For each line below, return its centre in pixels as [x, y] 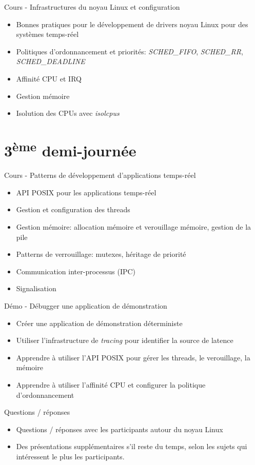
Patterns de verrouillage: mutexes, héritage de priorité [101, 254]
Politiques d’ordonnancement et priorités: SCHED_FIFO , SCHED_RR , [130, 51]
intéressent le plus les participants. [70, 456]
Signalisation [36, 288]
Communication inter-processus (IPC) [76, 271]
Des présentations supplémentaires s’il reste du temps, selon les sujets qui [132, 446]
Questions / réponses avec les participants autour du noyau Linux [120, 429]
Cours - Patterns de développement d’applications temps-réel [100, 175]
